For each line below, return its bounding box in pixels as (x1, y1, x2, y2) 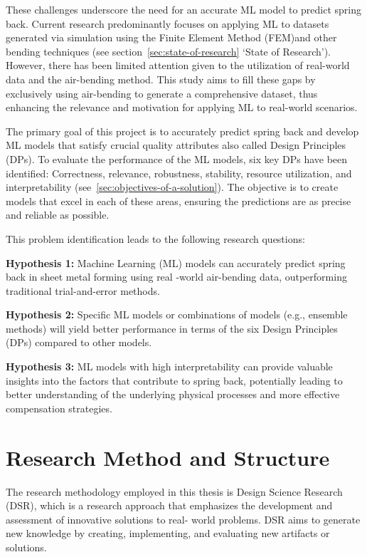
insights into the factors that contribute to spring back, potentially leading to (6, 373, 343, 387)
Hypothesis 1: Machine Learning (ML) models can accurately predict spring (6, 255, 346, 270)
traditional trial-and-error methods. (6, 283, 160, 298)
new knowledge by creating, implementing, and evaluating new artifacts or (6, 526, 330, 541)
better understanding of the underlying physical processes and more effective (6, 387, 340, 402)
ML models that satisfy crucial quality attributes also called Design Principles (6, 137, 346, 152)
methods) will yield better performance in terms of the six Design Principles (6, 321, 338, 335)
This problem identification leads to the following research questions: (6, 231, 305, 246)
